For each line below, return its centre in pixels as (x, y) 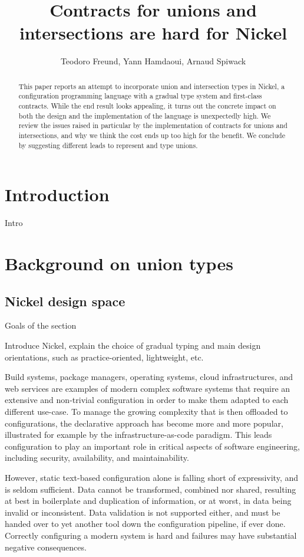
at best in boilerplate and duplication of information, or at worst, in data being (148, 501)
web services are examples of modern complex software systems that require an (148, 388)
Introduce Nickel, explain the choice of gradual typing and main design (133, 345)
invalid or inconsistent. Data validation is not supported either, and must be (143, 512)
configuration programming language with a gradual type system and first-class (140, 96)
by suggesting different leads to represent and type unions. (108, 145)
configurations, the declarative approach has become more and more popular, (144, 423)
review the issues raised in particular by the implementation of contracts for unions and (153, 125)
